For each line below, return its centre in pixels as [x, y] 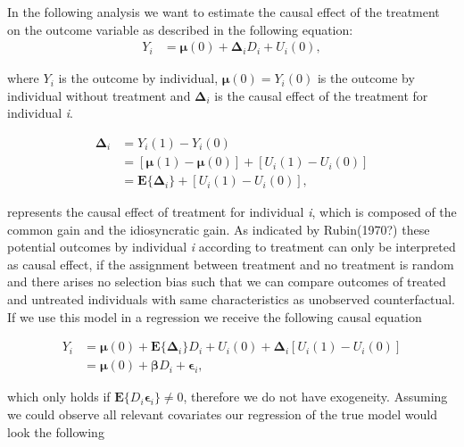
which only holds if [59, 397]
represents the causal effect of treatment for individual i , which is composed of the [232, 212]
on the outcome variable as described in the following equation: [180, 29]
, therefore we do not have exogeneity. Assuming [315, 397]
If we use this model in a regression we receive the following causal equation [215, 316]
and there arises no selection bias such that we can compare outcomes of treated [227, 281]
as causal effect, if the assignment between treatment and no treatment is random [231, 264]
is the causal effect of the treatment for [321, 95]
